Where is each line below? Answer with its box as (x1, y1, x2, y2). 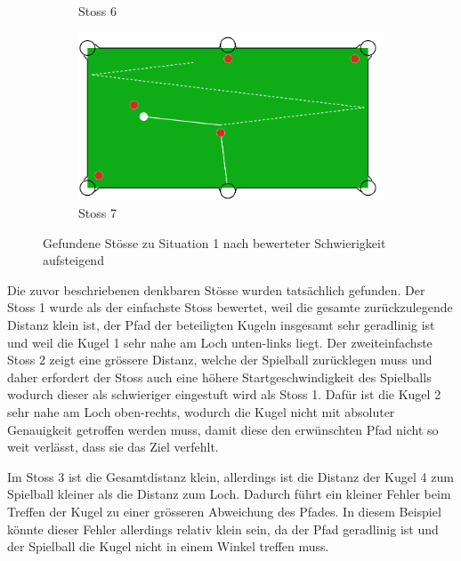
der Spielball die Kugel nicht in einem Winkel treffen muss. (7, 537, 329, 556)
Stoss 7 (78, 204, 117, 222)
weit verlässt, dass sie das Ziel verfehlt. (7, 437, 219, 456)
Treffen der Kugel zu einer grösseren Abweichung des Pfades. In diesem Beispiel (7, 501, 441, 520)
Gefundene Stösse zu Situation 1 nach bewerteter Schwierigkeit (43, 233, 386, 252)
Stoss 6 (78, 2, 117, 20)
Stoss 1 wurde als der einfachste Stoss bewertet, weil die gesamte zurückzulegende (7, 298, 453, 317)
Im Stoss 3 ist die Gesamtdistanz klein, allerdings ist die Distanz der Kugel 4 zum (7, 467, 454, 485)
